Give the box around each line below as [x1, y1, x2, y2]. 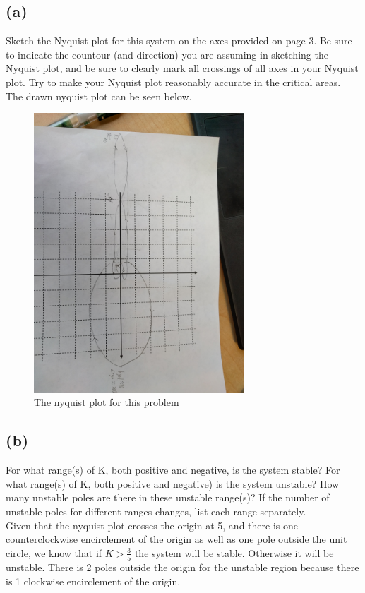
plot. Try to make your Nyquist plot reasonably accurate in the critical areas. [6, 74, 341, 89]
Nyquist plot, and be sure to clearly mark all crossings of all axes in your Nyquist [6, 61, 359, 76]
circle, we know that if [6, 545, 102, 560]
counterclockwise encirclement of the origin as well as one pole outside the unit [6, 532, 347, 546]
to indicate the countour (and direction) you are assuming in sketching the [6, 47, 328, 61]
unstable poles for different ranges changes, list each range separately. [6, 504, 306, 519]
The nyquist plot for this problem [34, 395, 179, 409]
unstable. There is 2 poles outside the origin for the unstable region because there [6, 560, 359, 575]
